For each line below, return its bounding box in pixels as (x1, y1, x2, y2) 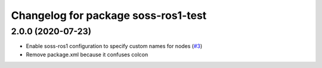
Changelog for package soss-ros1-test (11, 9, 207, 22)
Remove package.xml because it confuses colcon (26, 51, 148, 58)
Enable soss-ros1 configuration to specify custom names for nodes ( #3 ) (26, 43, 203, 50)
